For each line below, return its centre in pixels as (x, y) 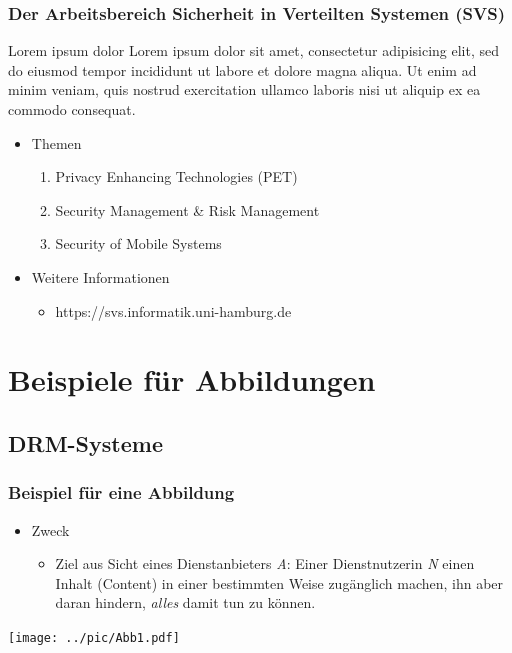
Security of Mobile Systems (138, 243)
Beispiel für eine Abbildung (121, 492)
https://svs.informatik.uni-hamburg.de (173, 310)
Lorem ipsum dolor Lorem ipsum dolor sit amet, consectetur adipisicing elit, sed (254, 50)
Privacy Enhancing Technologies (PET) (176, 176)
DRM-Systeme (85, 442)
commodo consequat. (72, 109)
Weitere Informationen (100, 276)
